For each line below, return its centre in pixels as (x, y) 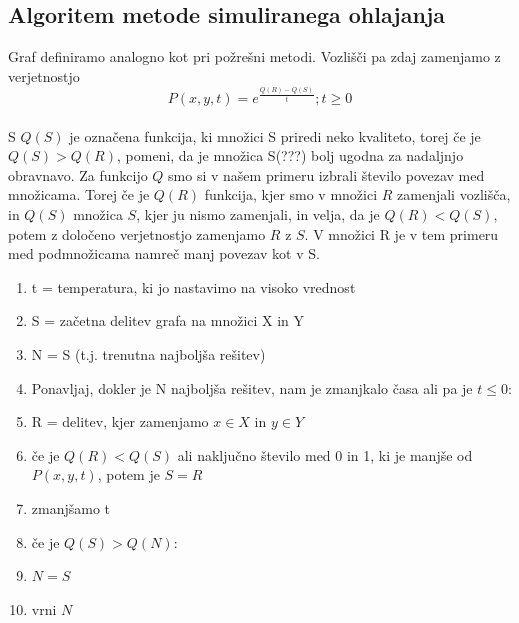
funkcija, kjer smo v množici (291, 194)
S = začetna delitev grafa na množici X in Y (168, 320)
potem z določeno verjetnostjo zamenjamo (137, 233)
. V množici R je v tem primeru (401, 233)
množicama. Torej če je (79, 194)
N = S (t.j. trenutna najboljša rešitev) (148, 353)
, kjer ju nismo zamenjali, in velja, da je (258, 214)
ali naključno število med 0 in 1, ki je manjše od (325, 454)
